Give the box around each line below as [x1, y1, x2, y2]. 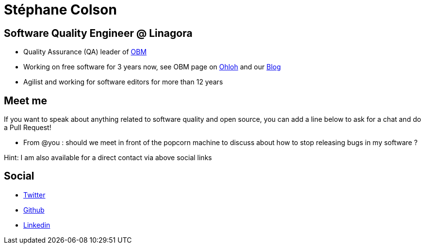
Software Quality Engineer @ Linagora [4, 27, 193, 39]
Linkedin [23, 220, 50, 229]
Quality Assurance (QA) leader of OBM [23, 48, 147, 56]
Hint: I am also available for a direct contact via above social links [4, 153, 212, 162]
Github [23, 205, 45, 214]
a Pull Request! [4, 123, 51, 132]
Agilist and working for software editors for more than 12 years [23, 78, 223, 86]
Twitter [23, 190, 46, 199]
